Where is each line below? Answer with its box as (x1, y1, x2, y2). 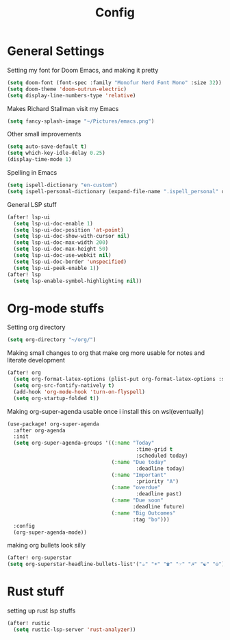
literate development (7, 356, 65, 365)
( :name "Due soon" (111, 497, 164, 504)
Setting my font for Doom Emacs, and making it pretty (7, 66, 159, 74)
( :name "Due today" (111, 458, 167, 465)
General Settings (7, 43, 105, 59)
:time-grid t (136, 446, 173, 453)
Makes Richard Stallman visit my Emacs (7, 104, 119, 112)
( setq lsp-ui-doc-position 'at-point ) (13, 226, 125, 234)
